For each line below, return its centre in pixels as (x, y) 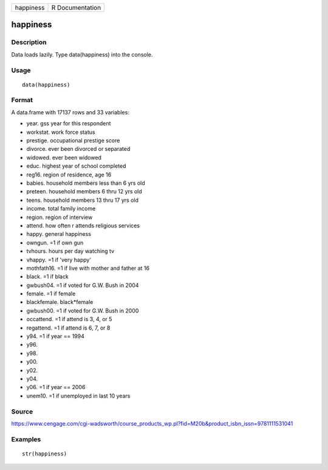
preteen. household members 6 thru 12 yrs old (84, 192)
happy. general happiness (59, 234)
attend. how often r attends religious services (83, 226)
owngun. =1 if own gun (55, 243)
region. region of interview (60, 217)
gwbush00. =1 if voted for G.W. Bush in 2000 (83, 311)
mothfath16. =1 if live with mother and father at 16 (88, 268)
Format (22, 100)
